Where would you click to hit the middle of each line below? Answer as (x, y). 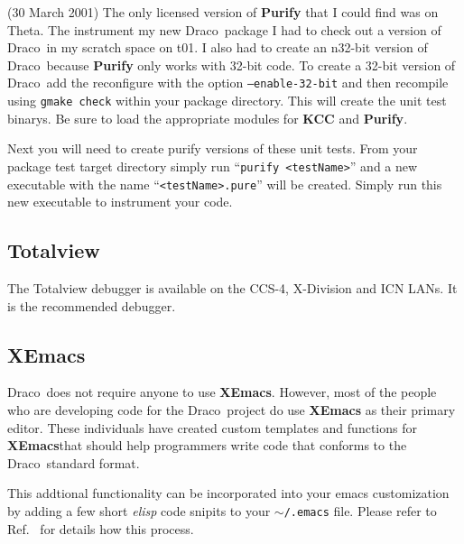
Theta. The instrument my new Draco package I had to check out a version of (224, 29)
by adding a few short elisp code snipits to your (139, 510)
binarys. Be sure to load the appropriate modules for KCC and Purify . (208, 118)
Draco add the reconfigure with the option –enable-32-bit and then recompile (228, 83)
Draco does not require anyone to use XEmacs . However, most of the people (222, 392)
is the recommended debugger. (92, 305)
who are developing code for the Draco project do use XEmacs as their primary (232, 409)
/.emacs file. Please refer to (360, 510)
